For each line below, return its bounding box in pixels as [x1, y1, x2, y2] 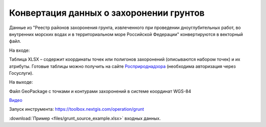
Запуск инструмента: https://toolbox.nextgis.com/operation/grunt [9, 106, 144, 112]
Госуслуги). [9, 70, 34, 76]
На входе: [9, 47, 30, 53]
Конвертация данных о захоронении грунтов [9, 7, 205, 18]
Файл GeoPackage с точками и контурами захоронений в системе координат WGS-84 [9, 88, 192, 94]
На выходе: [9, 79, 33, 85]
